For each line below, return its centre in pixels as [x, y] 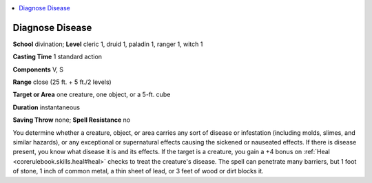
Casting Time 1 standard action [58, 57]
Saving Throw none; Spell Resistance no [72, 120]
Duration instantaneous [46, 107]
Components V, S [38, 69]
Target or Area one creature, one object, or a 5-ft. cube [92, 95]
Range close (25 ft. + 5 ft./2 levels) [62, 82]
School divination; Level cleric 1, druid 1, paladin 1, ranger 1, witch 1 [108, 44]
